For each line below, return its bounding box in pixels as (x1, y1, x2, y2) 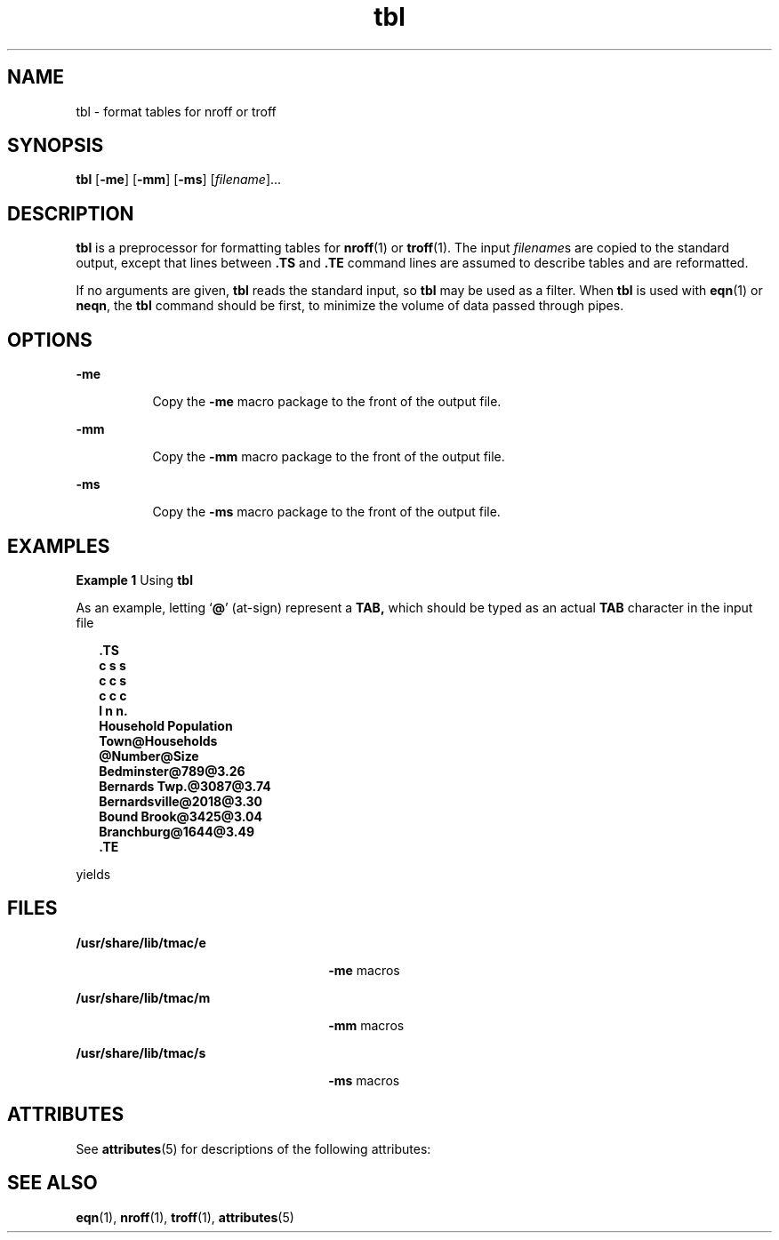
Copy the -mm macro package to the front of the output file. (152, 449, 505, 465)
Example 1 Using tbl (76, 572, 193, 588)
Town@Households (99, 732, 218, 748)
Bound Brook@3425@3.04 (99, 808, 262, 824)
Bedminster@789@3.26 (99, 763, 245, 779)
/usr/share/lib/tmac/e (76, 934, 206, 950)
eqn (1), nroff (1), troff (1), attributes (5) (76, 1209, 294, 1225)
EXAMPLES (7, 534, 110, 557)
